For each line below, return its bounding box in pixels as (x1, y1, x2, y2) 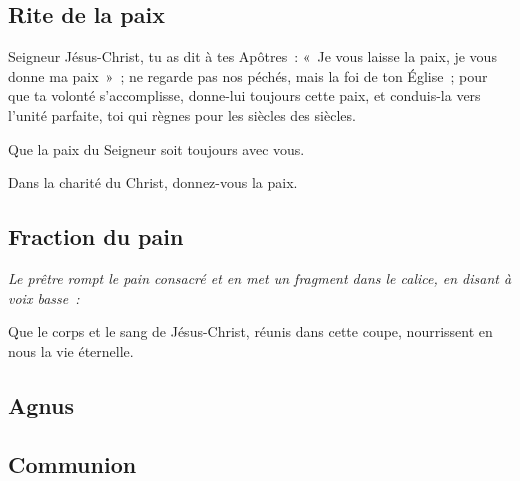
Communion (8, 448, 137, 479)
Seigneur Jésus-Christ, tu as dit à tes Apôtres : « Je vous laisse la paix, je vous (8, 46, 497, 67)
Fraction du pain (8, 221, 184, 252)
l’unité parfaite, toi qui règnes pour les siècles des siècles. (8, 104, 356, 125)
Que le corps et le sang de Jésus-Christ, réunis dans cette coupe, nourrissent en (8, 321, 493, 342)
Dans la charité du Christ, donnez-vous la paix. (8, 172, 298, 193)
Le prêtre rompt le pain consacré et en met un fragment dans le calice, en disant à (8, 267, 512, 288)
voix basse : (8, 287, 80, 308)
